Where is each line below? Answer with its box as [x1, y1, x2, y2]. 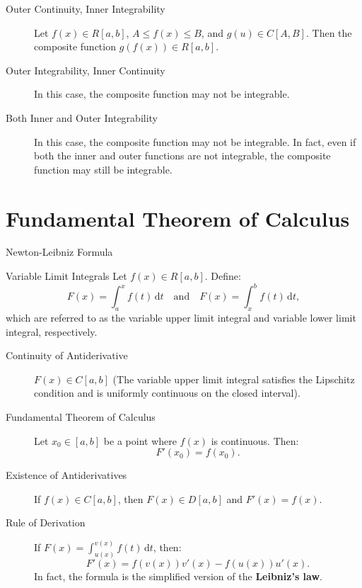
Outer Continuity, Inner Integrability [6, 1, 165, 16]
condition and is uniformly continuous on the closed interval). [34, 385, 300, 400]
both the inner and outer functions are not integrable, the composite [34, 148, 331, 163]
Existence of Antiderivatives [6, 468, 127, 482]
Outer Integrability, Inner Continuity [6, 62, 165, 77]
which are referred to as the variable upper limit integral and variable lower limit [6, 310, 356, 324]
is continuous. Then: [211, 433, 299, 448]
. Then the [305, 25, 352, 40]
